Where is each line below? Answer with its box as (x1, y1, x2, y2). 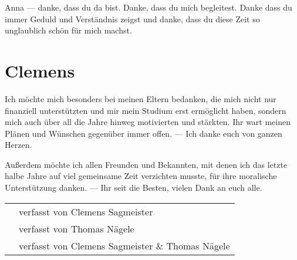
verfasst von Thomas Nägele (19, 221, 134, 235)
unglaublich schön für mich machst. (5, 24, 132, 36)
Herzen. (5, 139, 32, 151)
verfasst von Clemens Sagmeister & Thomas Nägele (19, 238, 230, 252)
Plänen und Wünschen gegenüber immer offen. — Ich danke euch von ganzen (5, 127, 282, 139)
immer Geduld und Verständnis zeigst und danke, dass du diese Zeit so (5, 12, 260, 25)
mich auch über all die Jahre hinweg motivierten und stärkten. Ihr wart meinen (5, 116, 291, 128)
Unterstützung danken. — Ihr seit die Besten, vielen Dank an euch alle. (5, 181, 262, 194)
